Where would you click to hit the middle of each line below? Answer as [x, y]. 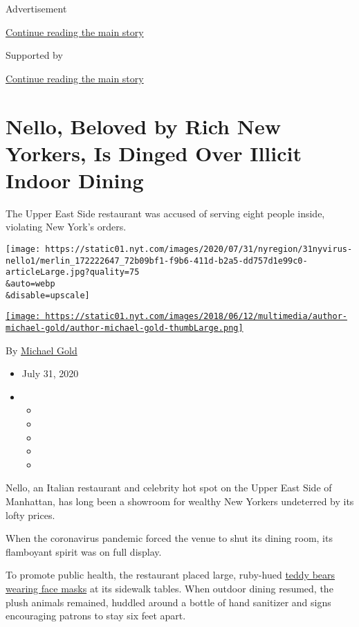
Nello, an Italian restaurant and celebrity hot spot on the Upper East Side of [169, 488]
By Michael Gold [42, 350]
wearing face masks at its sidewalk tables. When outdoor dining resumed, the [169, 588]
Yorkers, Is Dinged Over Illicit [154, 153]
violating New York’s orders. [66, 227]
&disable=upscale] [48, 295]
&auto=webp [30, 284]
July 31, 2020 [50, 373]
